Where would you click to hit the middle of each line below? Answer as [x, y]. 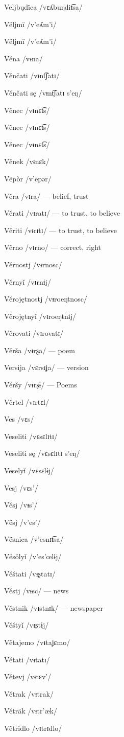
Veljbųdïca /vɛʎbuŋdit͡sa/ [43, 7]
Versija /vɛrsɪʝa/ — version [46, 367]
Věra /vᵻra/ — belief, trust [46, 195]
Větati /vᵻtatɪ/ [27, 659]
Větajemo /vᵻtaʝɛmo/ [37, 642]
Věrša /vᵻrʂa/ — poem [40, 350]
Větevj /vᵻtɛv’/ [28, 676]
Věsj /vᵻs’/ [21, 505]
